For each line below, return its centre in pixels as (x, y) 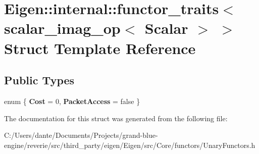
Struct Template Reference (100, 48)
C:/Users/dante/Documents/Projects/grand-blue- (81, 135)
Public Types (39, 80)
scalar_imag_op (62, 28)
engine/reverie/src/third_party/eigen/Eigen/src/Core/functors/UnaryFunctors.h (130, 145)
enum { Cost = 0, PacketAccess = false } (72, 101)
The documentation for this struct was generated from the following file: (116, 118)
